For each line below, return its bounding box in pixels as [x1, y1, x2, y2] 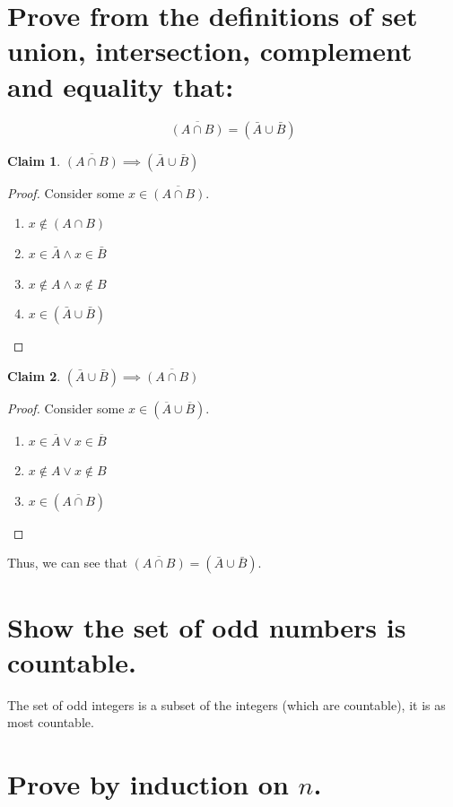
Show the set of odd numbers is [7, 608, 406, 645]
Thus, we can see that [7, 553, 127, 572]
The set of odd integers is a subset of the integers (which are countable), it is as [7, 695, 446, 714]
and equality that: [7, 67, 234, 104]
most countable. [7, 713, 94, 732]
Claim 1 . [7, 151, 61, 169]
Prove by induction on [7, 766, 289, 803]
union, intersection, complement [7, 32, 413, 69]
